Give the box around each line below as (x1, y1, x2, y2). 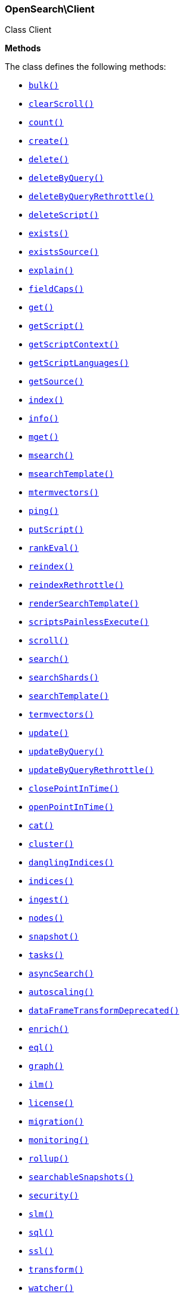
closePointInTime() (29, 784, 119, 794)
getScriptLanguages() (29, 358, 129, 368)
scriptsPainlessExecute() (29, 617, 149, 627)
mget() (29, 432, 59, 442)
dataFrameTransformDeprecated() (29, 1006, 179, 1016)
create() (29, 136, 69, 146)
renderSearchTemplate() (29, 599, 139, 609)
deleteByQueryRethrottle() (29, 192, 154, 202)
